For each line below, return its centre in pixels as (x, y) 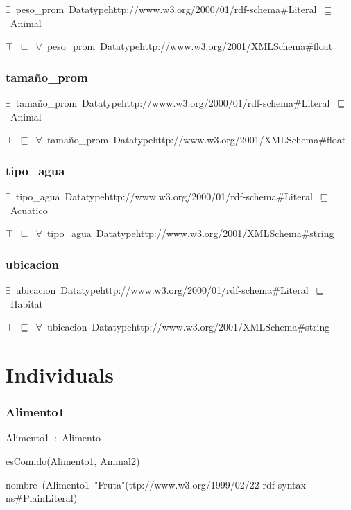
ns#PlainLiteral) (42, 498)
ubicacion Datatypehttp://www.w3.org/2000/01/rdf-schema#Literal (162, 290)
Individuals (60, 374)
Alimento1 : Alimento (53, 438)
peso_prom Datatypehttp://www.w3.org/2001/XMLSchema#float (190, 46)
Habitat (27, 303)
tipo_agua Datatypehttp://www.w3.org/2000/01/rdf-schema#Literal (164, 196)
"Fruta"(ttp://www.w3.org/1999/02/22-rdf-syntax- (202, 484)
